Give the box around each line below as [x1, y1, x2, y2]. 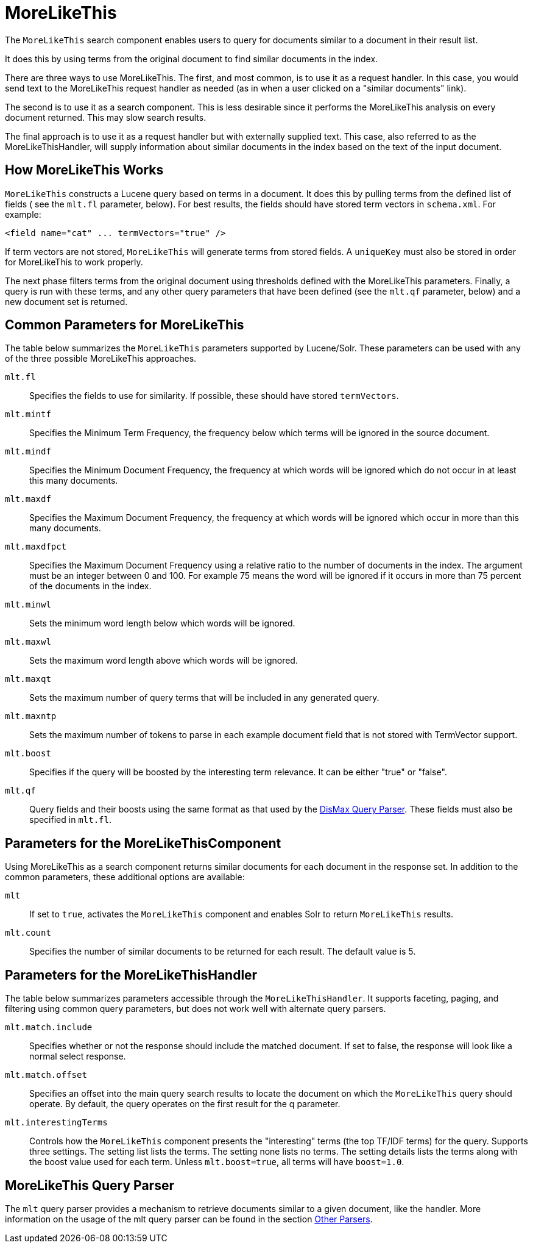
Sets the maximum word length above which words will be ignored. [29, 655, 298, 666]
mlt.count [5, 928, 51, 938]
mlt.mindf [5, 446, 51, 457]
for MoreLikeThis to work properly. [5, 256, 143, 267]
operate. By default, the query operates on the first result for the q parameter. [29, 1099, 341, 1110]
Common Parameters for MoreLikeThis [5, 317, 244, 333]
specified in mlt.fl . [29, 814, 111, 825]
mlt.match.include [5, 1022, 93, 1033]
